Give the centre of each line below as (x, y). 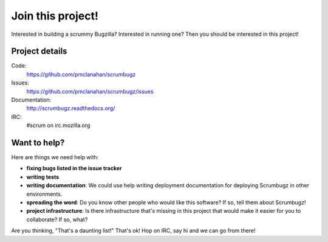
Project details (39, 51)
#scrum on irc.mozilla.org (58, 125)
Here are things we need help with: (55, 157)
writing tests (43, 177)
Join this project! (55, 16)
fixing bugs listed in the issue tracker (74, 168)
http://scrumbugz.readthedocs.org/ (71, 108)
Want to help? (38, 143)
